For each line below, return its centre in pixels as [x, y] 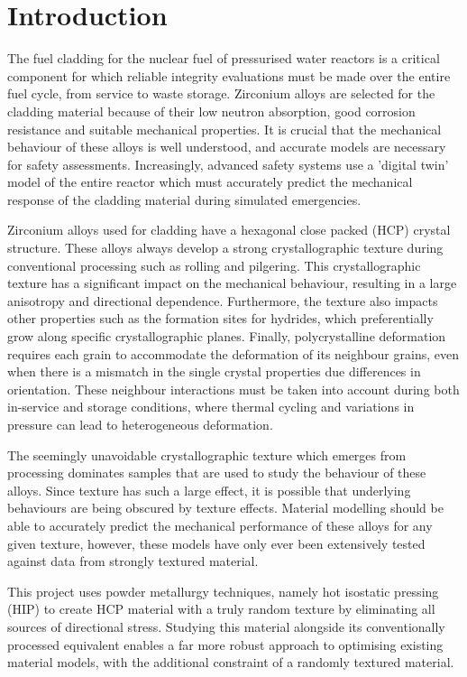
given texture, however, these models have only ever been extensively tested [216, 543]
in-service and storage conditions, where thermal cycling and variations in [211, 407]
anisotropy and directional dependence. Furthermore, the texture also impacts [223, 300]
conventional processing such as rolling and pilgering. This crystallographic [214, 265]
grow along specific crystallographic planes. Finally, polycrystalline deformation [227, 336]
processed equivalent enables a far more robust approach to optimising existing [225, 644]
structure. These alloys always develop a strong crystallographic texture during [225, 248]
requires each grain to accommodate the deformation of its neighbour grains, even [233, 353]
